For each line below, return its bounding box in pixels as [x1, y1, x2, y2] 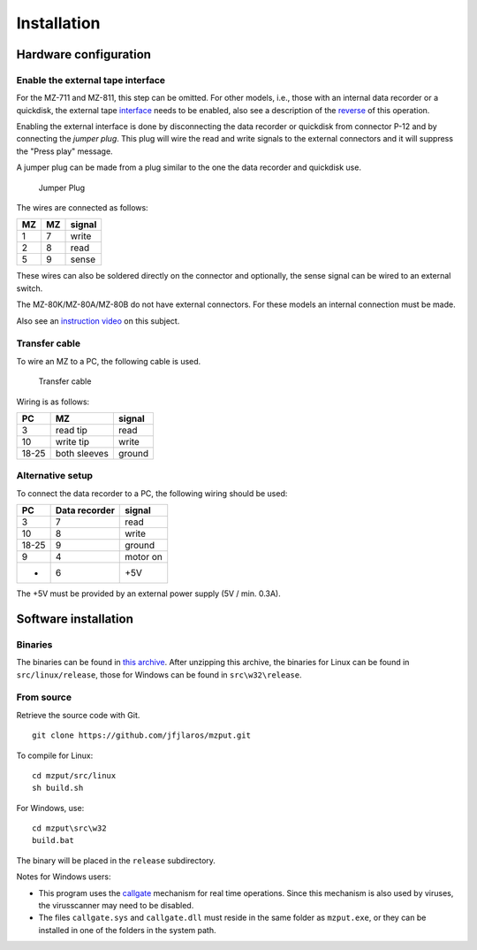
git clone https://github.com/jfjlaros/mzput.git [32, 731, 252, 740]
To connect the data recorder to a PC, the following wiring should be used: [16, 487, 288, 499]
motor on [125, 551, 163, 563]
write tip [55, 435, 90, 448]
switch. [16, 283, 43, 294]
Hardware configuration [16, 47, 152, 62]
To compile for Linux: [16, 750, 94, 761]
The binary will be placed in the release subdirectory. [16, 854, 216, 866]
